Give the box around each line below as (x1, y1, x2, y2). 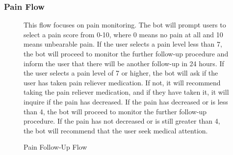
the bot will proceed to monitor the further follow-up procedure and (24, 49, 229, 58)
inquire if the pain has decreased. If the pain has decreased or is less (24, 96, 228, 106)
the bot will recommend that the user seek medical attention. (24, 125, 208, 135)
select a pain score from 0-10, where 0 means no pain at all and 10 (24, 29, 223, 39)
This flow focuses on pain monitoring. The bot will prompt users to (24, 20, 226, 30)
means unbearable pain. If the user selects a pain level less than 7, (24, 39, 222, 49)
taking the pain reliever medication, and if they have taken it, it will (24, 87, 229, 97)
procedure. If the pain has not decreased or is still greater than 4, (24, 116, 220, 126)
